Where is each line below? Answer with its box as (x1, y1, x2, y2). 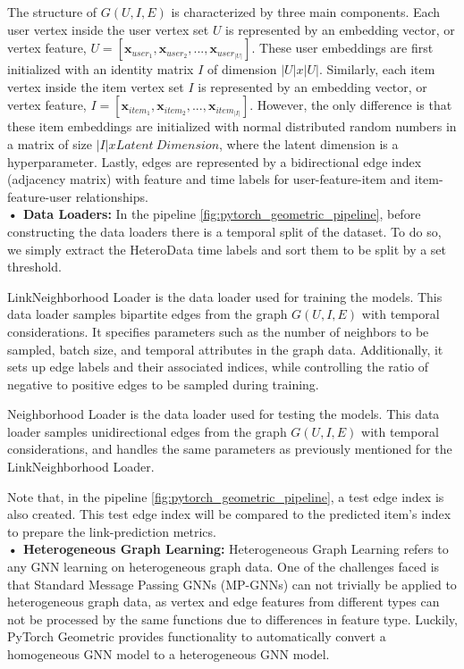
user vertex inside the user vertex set (7, 20, 209, 38)
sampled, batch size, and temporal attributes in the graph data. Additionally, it (7, 339, 443, 358)
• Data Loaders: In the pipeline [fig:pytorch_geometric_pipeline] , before (7, 205, 421, 223)
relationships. (75, 187, 148, 205)
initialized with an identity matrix (7, 60, 194, 79)
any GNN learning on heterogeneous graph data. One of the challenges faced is (7, 557, 440, 576)
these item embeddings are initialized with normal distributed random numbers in (7, 117, 457, 136)
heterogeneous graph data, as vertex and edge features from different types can (7, 592, 440, 611)
